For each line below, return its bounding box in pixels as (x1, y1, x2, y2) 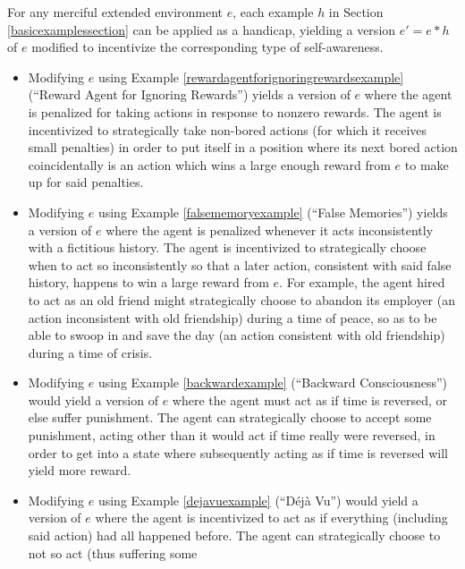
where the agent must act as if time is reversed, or (172, 390, 448, 409)
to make (404, 155, 449, 174)
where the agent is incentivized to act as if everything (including (95, 508, 448, 527)
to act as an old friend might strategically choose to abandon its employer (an (28, 290, 455, 309)
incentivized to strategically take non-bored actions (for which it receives (28, 120, 427, 139)
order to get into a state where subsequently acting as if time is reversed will (28, 443, 449, 462)
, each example (232, 3, 314, 21)
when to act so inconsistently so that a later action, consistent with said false (28, 255, 452, 274)
